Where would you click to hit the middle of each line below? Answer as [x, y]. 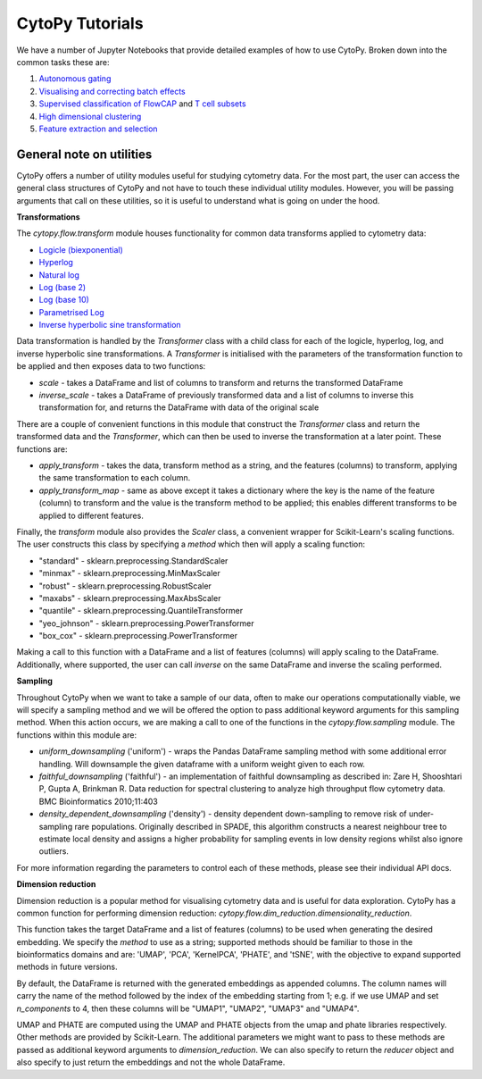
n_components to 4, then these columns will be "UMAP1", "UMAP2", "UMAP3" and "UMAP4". [188, 1008]
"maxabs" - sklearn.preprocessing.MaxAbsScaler [130, 598]
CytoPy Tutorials [80, 23]
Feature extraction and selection [98, 129]
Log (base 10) [64, 300]
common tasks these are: [63, 62]
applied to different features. [91, 515]
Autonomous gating [75, 79]
